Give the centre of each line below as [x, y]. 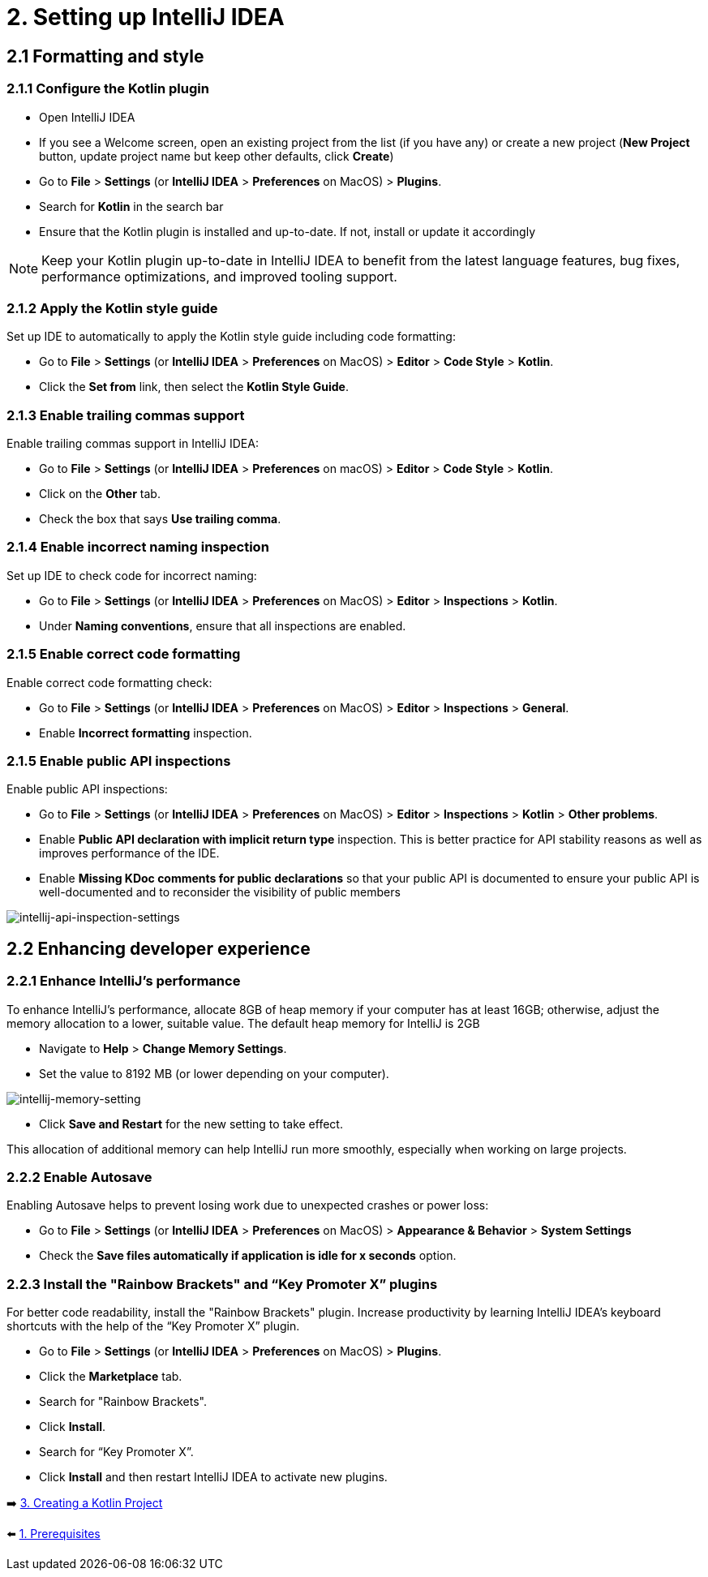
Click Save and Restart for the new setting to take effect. [191, 1124]
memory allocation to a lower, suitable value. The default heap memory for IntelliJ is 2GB [243, 1023]
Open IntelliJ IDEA [87, 117]
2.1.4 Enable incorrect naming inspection [138, 547]
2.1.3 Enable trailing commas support [126, 415]
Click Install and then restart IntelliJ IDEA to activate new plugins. [213, 1477]
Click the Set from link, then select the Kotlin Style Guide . [194, 387]
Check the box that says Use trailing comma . [160, 519]
